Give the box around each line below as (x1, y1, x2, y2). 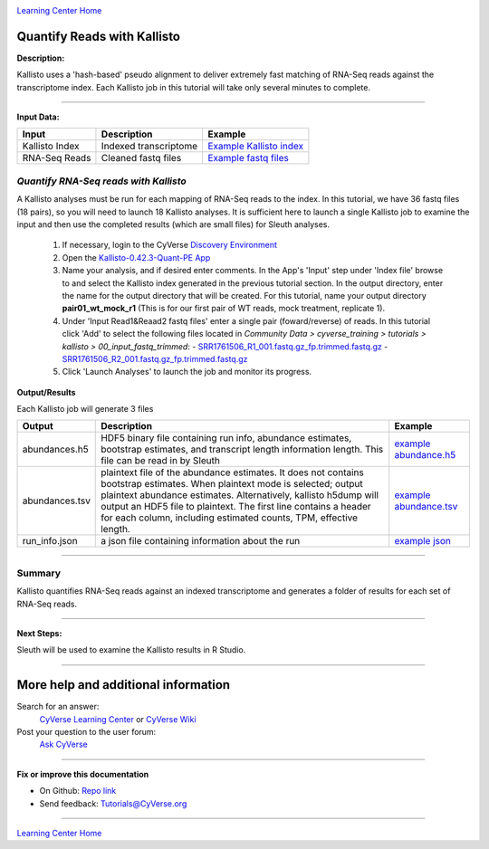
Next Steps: (16, 628, 62, 638)
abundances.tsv (22, 494, 91, 507)
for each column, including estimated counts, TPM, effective (101, 511, 358, 524)
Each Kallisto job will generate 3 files (16, 404, 154, 415)
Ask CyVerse (39, 739, 88, 750)
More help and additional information (16, 677, 231, 692)
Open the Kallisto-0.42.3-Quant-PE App (62, 252, 211, 262)
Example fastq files (207, 152, 289, 165)
